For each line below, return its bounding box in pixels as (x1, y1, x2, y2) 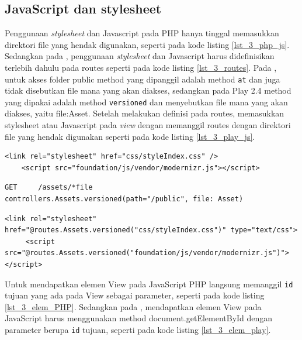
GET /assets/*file (5, 183, 93, 192)
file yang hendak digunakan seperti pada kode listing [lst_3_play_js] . (5, 130, 255, 142)
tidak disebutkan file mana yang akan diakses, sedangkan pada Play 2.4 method (5, 84, 291, 97)
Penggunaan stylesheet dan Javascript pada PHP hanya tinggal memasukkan (5, 27, 279, 39)
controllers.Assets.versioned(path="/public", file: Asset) (5, 195, 244, 204)
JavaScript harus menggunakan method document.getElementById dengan (5, 312, 273, 324)
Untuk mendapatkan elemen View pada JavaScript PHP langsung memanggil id (5, 277, 293, 290)
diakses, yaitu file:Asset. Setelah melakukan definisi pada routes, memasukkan (5, 107, 284, 119)
